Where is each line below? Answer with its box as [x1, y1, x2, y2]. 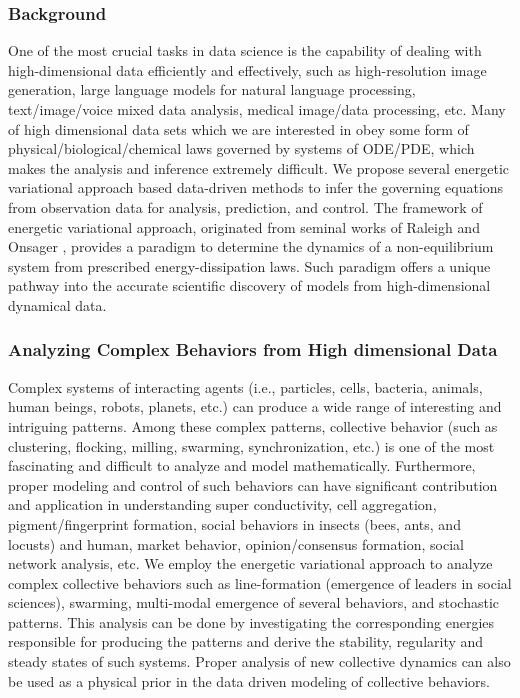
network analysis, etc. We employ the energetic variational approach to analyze [8, 553, 493, 574]
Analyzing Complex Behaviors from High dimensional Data [8, 337, 498, 362]
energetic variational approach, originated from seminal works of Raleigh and [8, 216, 480, 237]
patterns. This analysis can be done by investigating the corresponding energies [8, 611, 495, 632]
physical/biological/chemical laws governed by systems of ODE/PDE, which [8, 138, 475, 159]
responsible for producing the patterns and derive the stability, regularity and [8, 631, 484, 652]
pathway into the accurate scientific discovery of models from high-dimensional [8, 275, 491, 296]
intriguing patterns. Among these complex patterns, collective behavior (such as [8, 415, 498, 436]
